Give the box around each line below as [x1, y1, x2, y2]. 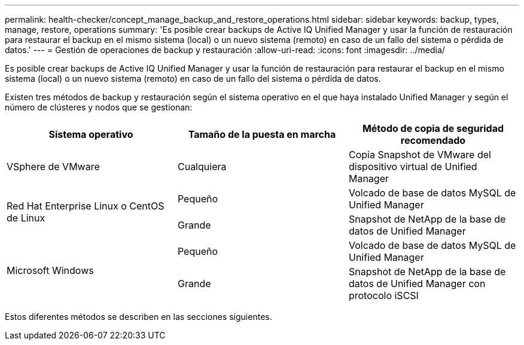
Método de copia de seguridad [362, 122, 504, 134]
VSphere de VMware [7, 161, 100, 172]
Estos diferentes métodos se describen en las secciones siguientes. [5, 312, 272, 322]
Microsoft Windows [7, 264, 94, 276]
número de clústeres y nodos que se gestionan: [5, 102, 193, 112]
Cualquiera [177, 161, 227, 172]
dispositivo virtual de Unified [348, 161, 477, 172]
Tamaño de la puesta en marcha [188, 128, 336, 140]
